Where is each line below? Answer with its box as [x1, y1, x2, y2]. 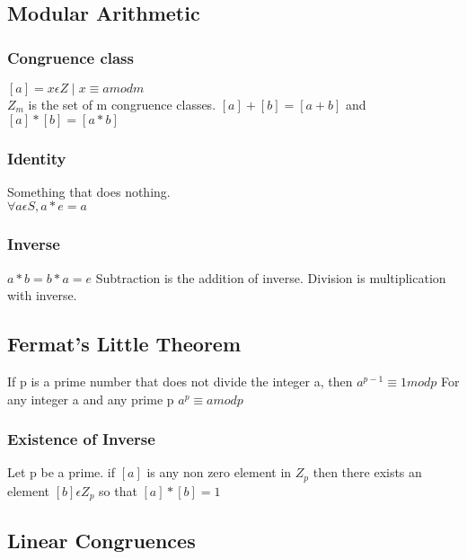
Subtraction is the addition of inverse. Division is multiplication [95, 268, 446, 287]
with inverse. [7, 286, 77, 305]
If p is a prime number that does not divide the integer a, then [7, 372, 353, 391]
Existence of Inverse [7, 428, 155, 450]
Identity [7, 146, 66, 169]
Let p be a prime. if [7, 463, 116, 482]
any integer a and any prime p [7, 389, 174, 408]
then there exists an [313, 463, 422, 482]
